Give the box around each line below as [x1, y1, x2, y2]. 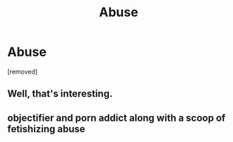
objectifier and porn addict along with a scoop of [7, 112, 226, 124]
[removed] [7, 67, 38, 76]
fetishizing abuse [7, 123, 86, 135]
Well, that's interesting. [7, 88, 113, 100]
